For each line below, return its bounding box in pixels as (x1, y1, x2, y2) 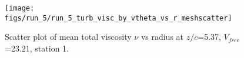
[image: (5, 4, 35, 12)
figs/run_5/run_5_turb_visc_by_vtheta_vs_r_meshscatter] (5, 13, 232, 22)
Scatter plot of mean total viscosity (5, 30, 132, 43)
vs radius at (141, 30, 184, 43)
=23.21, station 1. (5, 42, 69, 54)
